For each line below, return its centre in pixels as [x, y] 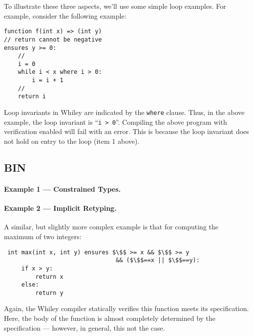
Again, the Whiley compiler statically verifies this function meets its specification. [126, 308]
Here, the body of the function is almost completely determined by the [110, 318]
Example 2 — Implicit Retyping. [60, 208]
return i [32, 97]
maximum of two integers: [43, 236]
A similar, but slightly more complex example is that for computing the [111, 227]
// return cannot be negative [53, 39]
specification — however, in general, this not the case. [84, 327]
